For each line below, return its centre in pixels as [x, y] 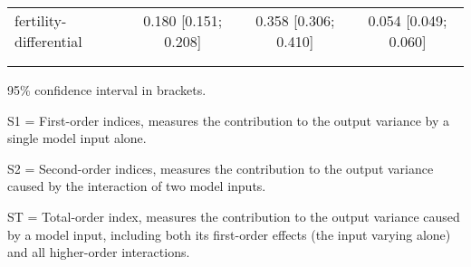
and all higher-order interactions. [99, 252]
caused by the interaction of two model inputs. [137, 186]
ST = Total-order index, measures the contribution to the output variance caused [234, 216]
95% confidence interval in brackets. [107, 90]
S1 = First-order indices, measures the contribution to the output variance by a [229, 120]
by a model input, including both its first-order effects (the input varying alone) [229, 234]
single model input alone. [77, 138]
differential [48, 41]
